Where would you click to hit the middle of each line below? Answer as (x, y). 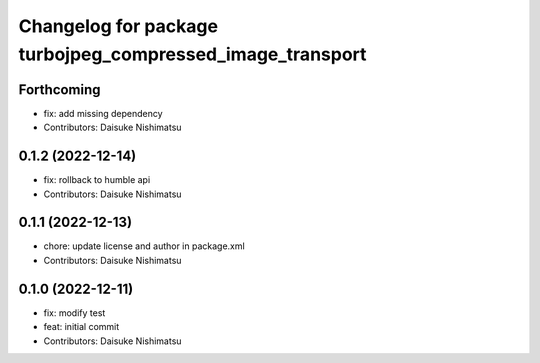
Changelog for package (118, 26)
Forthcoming (59, 89)
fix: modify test (74, 312)
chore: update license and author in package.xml (144, 246)
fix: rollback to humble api (97, 180)
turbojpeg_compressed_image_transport (192, 54)
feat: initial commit (81, 327)
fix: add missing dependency (103, 113)
